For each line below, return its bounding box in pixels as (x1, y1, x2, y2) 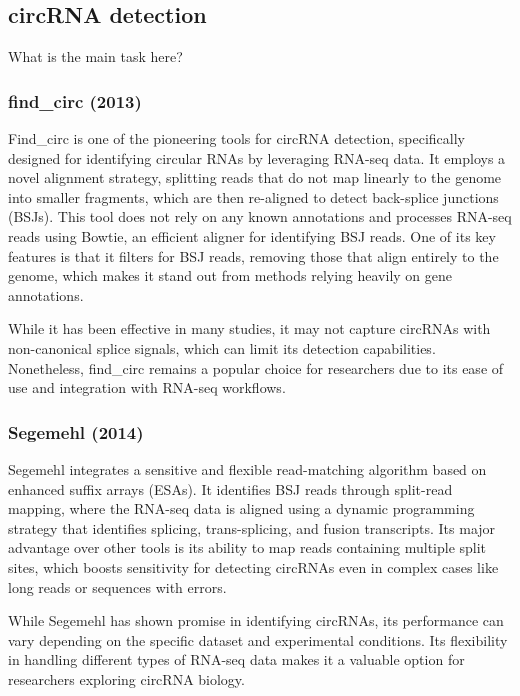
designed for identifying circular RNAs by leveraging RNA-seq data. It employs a (8, 147, 506, 168)
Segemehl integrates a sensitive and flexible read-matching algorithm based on (8, 458, 487, 479)
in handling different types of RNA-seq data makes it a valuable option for (8, 649, 465, 670)
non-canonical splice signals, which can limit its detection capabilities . (8, 337, 436, 358)
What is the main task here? (8, 46, 183, 67)
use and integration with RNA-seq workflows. (8, 377, 286, 398)
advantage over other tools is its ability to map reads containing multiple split (8, 537, 487, 558)
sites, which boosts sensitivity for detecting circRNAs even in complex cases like (8, 556, 499, 577)
